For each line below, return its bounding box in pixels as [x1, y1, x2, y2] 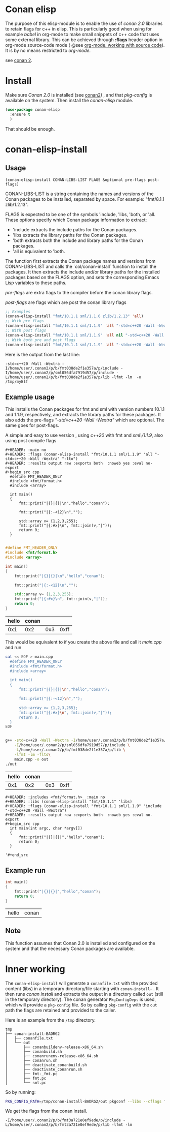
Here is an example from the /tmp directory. [5, 1017, 96, 1023]
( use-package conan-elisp [5, 107, 60, 112]
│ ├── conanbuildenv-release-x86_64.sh [5, 1045, 103, 1050]
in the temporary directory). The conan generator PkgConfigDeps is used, [5, 996, 156, 1002]
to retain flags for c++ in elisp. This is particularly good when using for [5, 25, 152, 32]
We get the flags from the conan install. [5, 1108, 88, 1114]
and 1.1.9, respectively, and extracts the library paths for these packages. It [5, 412, 161, 418]
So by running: [5, 1089, 36, 1095]
